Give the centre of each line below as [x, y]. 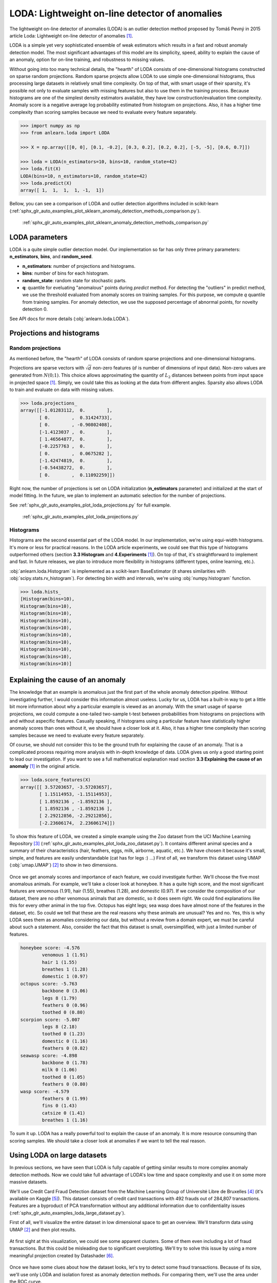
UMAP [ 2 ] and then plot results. [43, 1230]
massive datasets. [29, 1182]
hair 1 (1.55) [60, 962]
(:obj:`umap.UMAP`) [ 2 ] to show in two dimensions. [64, 865]
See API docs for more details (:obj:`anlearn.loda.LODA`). [70, 319]
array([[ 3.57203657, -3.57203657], [66, 787]
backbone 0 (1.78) [65, 1063]
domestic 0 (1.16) [65, 1041]
